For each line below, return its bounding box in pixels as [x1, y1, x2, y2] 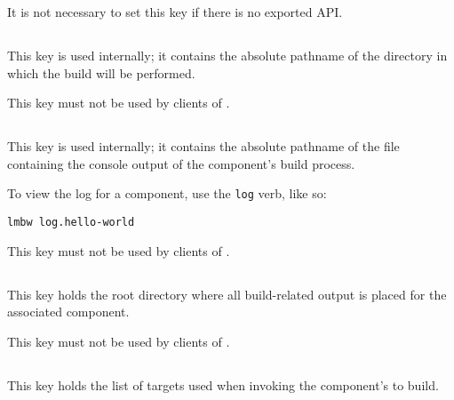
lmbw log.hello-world [7, 216, 135, 228]
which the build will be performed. [7, 63, 195, 82]
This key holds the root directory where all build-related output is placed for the [7, 284, 447, 303]
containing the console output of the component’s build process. [7, 154, 355, 172]
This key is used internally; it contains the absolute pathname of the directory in [7, 45, 448, 64]
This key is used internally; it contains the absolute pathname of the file [7, 137, 400, 156]
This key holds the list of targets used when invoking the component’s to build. [7, 375, 439, 394]
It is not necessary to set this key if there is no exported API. [7, 3, 343, 20]
